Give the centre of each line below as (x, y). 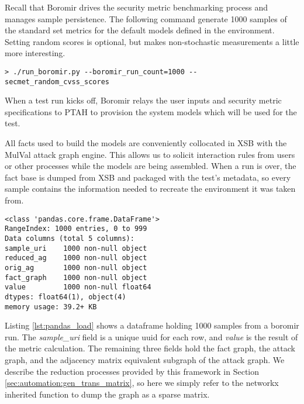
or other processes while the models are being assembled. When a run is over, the (151, 166)
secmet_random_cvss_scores (57, 82)
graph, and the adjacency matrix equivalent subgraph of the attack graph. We (145, 359)
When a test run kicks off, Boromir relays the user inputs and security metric (143, 100)
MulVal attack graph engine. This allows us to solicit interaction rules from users (150, 154)
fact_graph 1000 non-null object (76, 277)
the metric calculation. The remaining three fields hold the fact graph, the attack (150, 348)
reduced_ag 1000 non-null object (76, 258)
